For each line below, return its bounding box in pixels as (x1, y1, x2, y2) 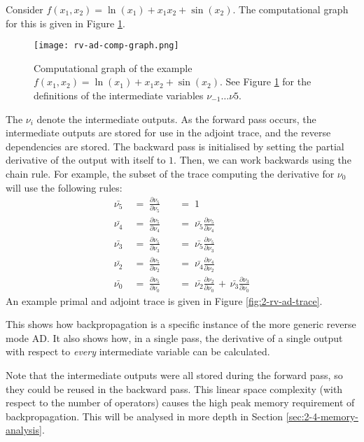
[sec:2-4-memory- (286, 408, 358, 423)
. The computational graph (232, 2, 349, 16)
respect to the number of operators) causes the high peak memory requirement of (6, 395, 355, 410)
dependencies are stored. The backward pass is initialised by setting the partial (6, 138, 344, 153)
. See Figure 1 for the (220, 74, 311, 89)
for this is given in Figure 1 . (6, 15, 125, 30)
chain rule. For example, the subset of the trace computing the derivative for (6, 166, 335, 180)
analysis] (6, 422, 42, 437)
